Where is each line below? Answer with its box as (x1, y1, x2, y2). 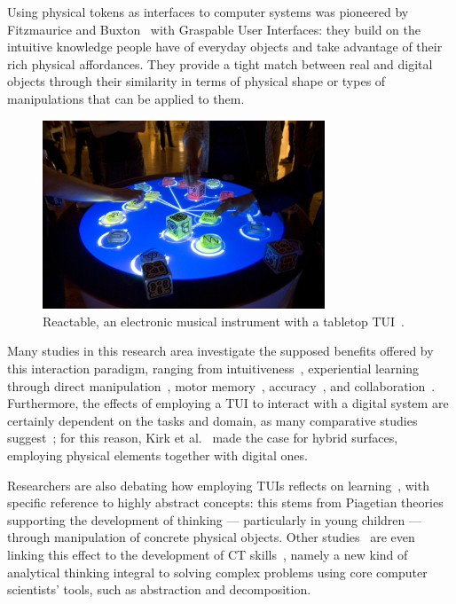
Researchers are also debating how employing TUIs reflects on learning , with (7, 475, 429, 494)
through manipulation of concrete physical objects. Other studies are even (7, 528, 415, 546)
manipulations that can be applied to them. (7, 89, 245, 107)
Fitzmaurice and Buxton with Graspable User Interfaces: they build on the (7, 20, 421, 38)
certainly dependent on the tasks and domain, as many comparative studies (7, 411, 418, 429)
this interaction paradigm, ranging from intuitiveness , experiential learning (7, 359, 420, 378)
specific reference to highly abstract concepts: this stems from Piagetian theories (7, 493, 444, 512)
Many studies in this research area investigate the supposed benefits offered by (7, 341, 434, 360)
